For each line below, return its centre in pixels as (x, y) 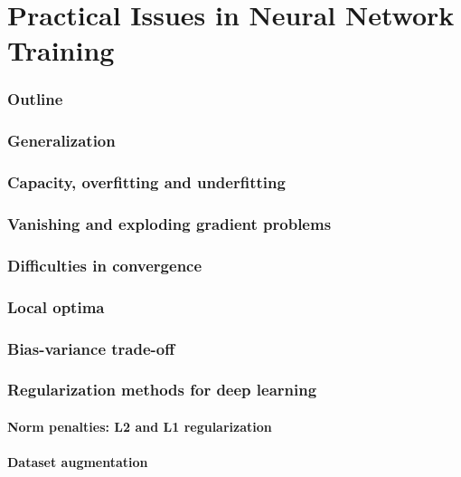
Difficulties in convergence (105, 265)
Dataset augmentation (78, 462)
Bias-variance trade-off (91, 348)
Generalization (61, 141)
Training (61, 50)
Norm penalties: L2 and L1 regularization (140, 426)
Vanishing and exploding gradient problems (169, 224)
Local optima (56, 306)
